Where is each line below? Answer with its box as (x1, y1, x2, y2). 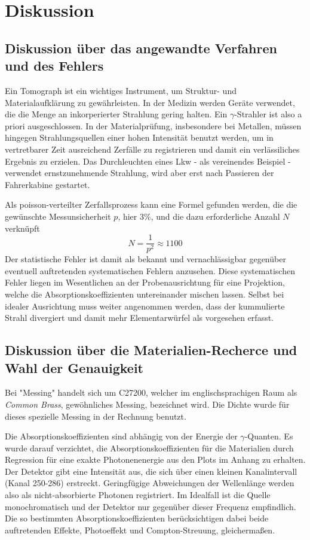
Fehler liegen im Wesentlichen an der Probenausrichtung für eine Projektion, (5, 276, 285, 289)
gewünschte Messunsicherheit (5, 210, 111, 222)
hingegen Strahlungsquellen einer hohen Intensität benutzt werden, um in (5, 131, 274, 144)
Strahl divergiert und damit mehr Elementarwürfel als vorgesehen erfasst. (5, 311, 274, 324)
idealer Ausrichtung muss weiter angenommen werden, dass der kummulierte (5, 299, 285, 312)
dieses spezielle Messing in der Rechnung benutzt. (5, 409, 186, 422)
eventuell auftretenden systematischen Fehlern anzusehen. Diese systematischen (5, 264, 295, 277)
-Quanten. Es (244, 430, 293, 442)
